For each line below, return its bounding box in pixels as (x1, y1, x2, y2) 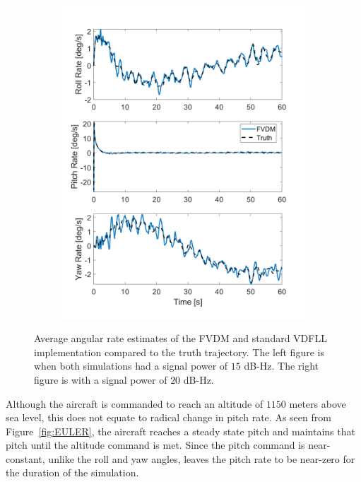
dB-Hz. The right (244, 358, 319, 373)
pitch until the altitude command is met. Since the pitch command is (6, 437, 305, 452)
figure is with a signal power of (34, 372, 167, 387)
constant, (6, 451, 45, 466)
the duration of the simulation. (6, 465, 139, 480)
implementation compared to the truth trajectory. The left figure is (34, 344, 324, 359)
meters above (289, 396, 346, 411)
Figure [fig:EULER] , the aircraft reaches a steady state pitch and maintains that (6, 423, 355, 438)
